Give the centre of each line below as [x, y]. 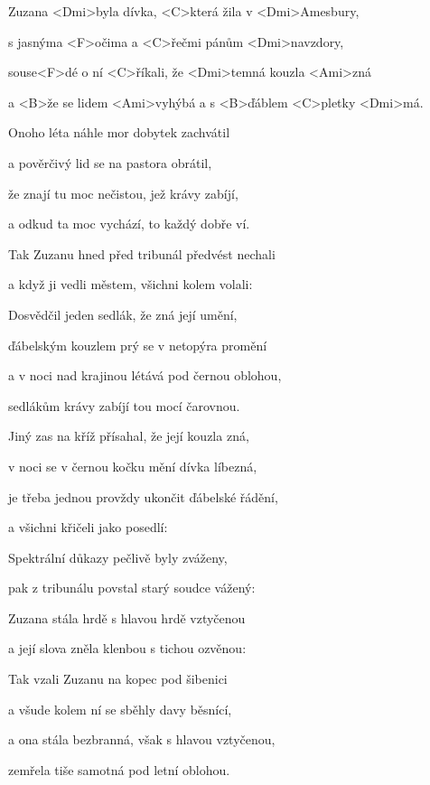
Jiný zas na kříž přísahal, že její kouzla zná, [129, 436]
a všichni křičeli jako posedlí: [88, 527]
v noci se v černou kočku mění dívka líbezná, [133, 466]
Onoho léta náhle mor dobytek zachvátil [119, 132]
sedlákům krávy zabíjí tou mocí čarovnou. [124, 405]
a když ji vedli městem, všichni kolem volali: [131, 284]
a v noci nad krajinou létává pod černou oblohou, [145, 375]
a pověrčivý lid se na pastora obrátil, [110, 162]
